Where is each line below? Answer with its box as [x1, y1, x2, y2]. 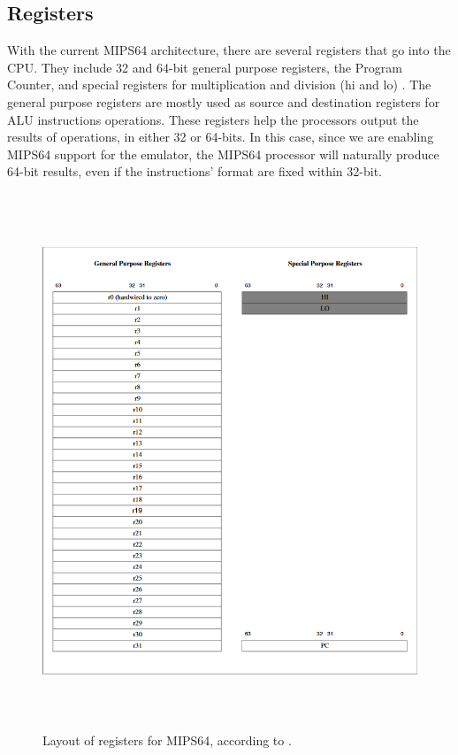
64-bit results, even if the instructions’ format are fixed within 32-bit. [7, 162, 382, 181]
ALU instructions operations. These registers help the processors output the [7, 110, 419, 128]
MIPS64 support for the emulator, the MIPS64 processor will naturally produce [7, 144, 439, 163]
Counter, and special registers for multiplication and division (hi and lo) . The [7, 75, 431, 94]
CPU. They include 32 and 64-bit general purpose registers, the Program [7, 58, 402, 76]
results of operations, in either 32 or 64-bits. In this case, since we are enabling [7, 127, 434, 146]
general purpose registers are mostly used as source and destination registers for [7, 92, 440, 111]
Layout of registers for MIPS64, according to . [42, 731, 292, 750]
